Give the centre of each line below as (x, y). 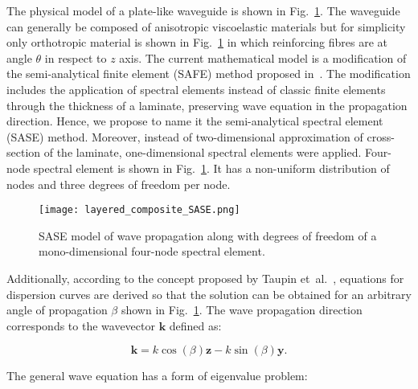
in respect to (76, 57)
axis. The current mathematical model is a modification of (263, 57)
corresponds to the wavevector (81, 325)
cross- (381, 136)
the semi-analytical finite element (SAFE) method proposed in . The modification (209, 74)
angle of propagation (57, 310)
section (24, 152)
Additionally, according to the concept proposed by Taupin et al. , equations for (205, 278)
